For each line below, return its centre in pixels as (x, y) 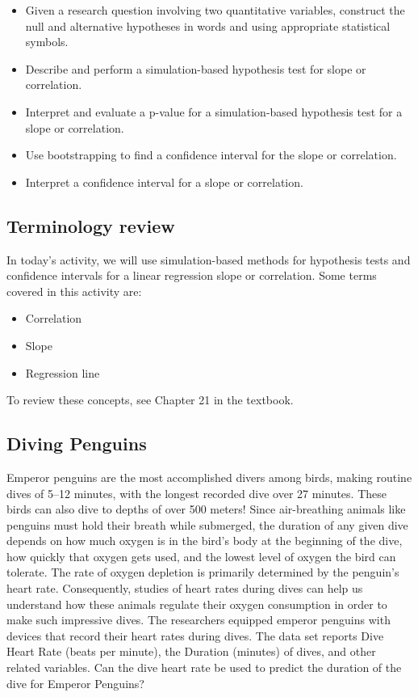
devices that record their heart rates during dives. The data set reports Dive (195, 635)
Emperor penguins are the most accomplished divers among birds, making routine (209, 477)
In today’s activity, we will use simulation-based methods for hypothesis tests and (209, 259)
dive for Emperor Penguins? (75, 683)
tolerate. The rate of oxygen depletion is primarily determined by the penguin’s (203, 572)
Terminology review (91, 225)
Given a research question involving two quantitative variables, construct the (215, 10)
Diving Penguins (77, 444)
